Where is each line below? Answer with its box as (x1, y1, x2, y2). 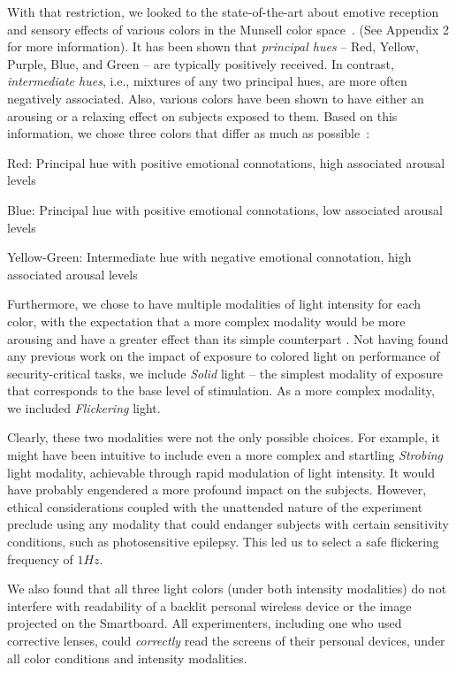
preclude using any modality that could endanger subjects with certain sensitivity (7, 515, 449, 533)
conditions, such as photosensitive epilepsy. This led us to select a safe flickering (7, 532, 439, 551)
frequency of (7, 549, 73, 568)
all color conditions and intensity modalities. (7, 648, 247, 667)
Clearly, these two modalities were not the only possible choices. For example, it (7, 428, 440, 447)
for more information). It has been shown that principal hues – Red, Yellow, (7, 37, 419, 56)
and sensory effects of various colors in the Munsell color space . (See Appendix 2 (7, 19, 450, 38)
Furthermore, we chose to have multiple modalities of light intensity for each (7, 294, 422, 313)
